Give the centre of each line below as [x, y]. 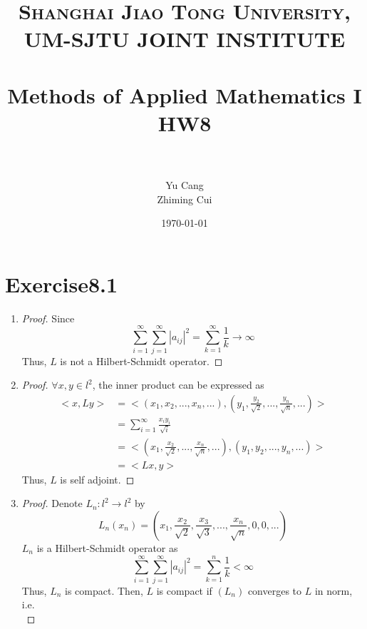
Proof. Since [48, 318]
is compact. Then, [104, 590]
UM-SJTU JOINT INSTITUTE [185, 39]
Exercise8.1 [62, 283]
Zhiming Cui [185, 199]
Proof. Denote [52, 503]
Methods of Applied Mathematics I [185, 94]
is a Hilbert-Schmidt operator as [107, 547]
